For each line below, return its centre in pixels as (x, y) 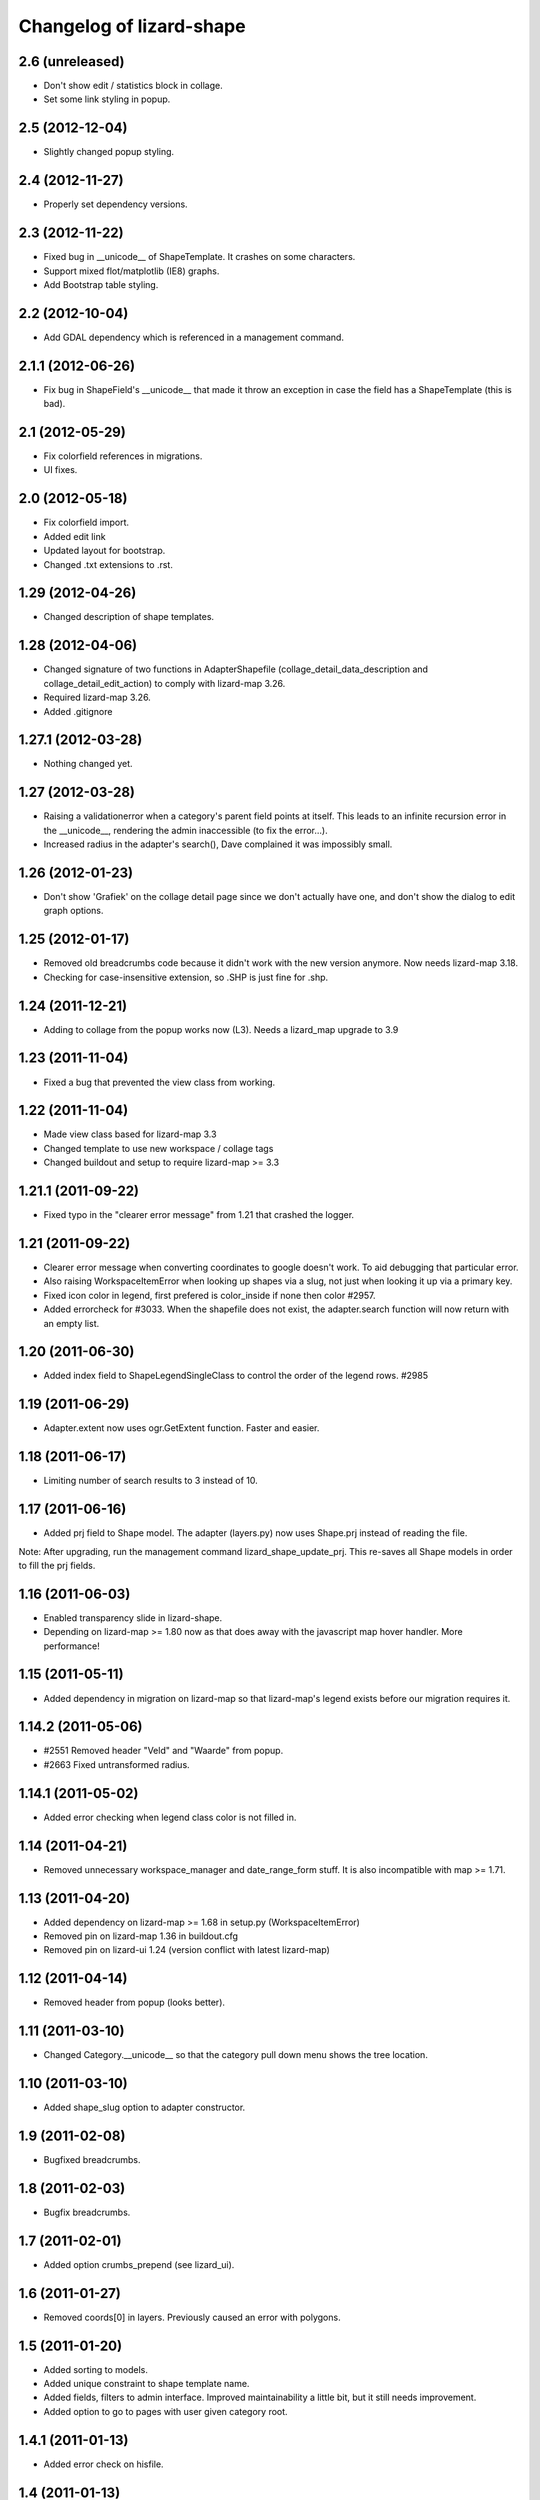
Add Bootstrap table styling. (101, 284)
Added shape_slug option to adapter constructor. (144, 2107)
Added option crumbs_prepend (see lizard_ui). (139, 2264)
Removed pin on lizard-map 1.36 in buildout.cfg (141, 1936)
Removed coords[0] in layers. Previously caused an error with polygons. (192, 2317)
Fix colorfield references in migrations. (123, 456)
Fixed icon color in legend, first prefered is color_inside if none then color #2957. (209, 1295)
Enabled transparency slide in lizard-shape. (133, 1617)
